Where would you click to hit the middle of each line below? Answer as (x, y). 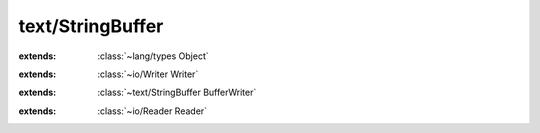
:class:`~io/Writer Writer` (148, 74)
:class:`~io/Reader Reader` (152, 111)
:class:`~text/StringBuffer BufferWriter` (177, 92)
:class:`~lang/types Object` (153, 56)
